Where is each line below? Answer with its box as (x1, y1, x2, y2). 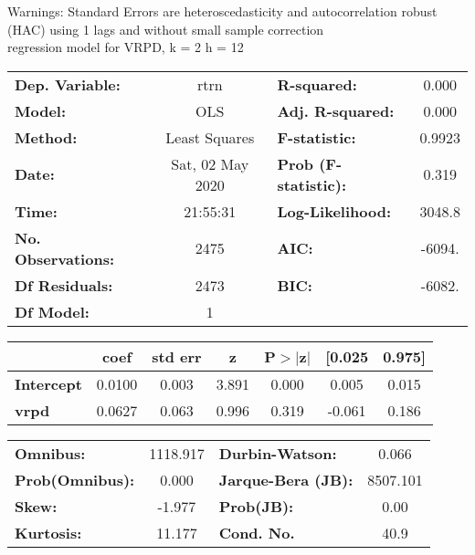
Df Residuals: (15, 274, 113, 296)
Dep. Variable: (15, 73, 121, 95)
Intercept (15, 372, 82, 394)
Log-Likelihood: (277, 200, 392, 222)
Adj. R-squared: (277, 99, 395, 121)
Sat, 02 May (171, 152, 249, 174)
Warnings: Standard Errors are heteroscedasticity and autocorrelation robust (7, 2, 438, 20)
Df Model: (15, 300, 90, 322)
